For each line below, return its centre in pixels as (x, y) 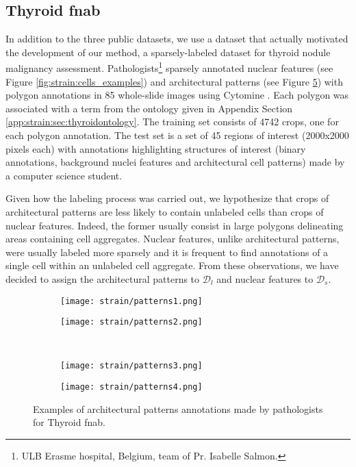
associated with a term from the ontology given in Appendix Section (149, 108)
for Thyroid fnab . (69, 422)
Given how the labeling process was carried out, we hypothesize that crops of (167, 198)
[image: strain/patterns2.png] (131, 322)
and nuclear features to (265, 278)
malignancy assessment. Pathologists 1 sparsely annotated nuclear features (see (169, 67)
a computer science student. (64, 175)
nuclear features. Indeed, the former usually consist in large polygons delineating (175, 225)
